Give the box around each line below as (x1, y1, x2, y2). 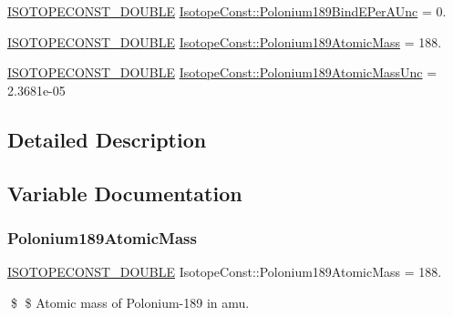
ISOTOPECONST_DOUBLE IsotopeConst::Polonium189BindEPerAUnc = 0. (7, 2, 447, 20)
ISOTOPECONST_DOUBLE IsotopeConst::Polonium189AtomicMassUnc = (7, 63, 438, 82)
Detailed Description (7, 125, 207, 153)
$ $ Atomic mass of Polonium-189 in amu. (10, 292, 250, 311)
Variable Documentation (7, 178, 242, 207)
